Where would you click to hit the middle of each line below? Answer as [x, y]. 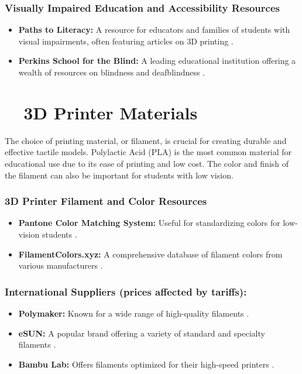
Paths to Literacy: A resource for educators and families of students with [154, 30]
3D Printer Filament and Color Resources [106, 201]
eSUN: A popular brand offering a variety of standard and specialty [142, 333]
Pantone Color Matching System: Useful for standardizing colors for [149, 223]
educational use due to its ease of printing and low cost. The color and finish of [147, 163]
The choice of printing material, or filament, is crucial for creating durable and [146, 140]
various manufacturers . [61, 265]
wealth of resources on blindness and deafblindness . [112, 72]
